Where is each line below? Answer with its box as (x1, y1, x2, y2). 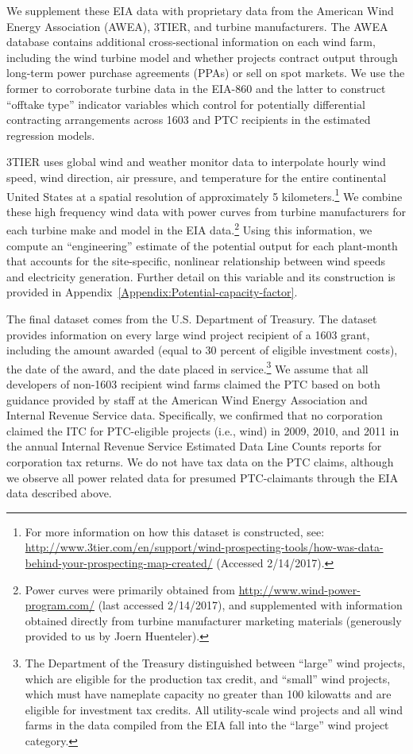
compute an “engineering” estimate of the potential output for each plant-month (6, 237, 398, 253)
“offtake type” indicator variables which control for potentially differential (6, 95, 365, 112)
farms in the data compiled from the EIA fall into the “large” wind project (25, 717, 389, 733)
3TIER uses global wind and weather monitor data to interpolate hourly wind (6, 153, 386, 170)
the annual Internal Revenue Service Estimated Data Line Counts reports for (6, 438, 382, 454)
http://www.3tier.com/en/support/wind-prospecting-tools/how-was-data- (25, 539, 384, 555)
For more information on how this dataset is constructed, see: (25, 523, 325, 539)
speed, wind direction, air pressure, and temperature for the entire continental (6, 168, 387, 185)
